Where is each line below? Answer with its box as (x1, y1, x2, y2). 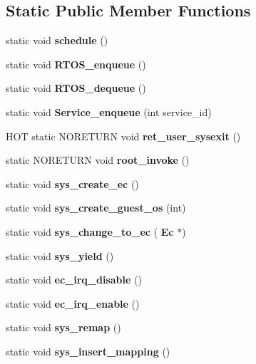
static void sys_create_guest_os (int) (6, 200, 186, 215)
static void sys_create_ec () (6, 176, 139, 191)
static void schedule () (6, 33, 108, 48)
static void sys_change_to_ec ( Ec (6, 224, 174, 239)
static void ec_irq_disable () (6, 272, 142, 287)
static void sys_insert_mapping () (6, 343, 170, 358)
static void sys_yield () (6, 248, 114, 263)
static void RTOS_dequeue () (6, 80, 146, 95)
